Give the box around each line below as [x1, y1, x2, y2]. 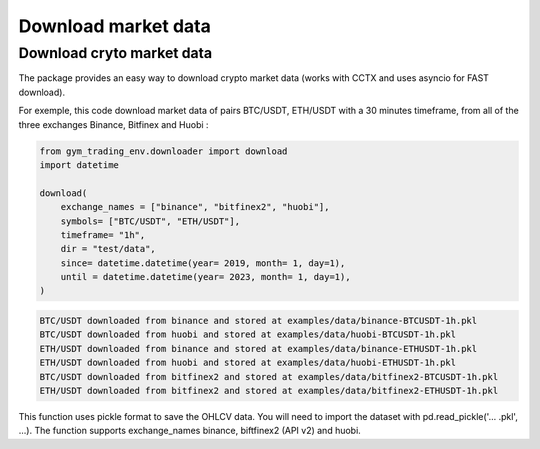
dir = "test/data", [60, 243, 157, 255]
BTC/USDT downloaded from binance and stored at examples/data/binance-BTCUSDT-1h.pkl [39, 315, 478, 327]
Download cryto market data [18, 44, 213, 62]
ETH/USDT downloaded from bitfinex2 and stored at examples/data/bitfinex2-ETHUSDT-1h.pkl [39, 385, 499, 396]
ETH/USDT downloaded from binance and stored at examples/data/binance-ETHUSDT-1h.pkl [39, 343, 478, 354]
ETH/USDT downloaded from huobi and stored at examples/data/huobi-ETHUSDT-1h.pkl [39, 357, 457, 369]
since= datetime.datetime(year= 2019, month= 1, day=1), [60, 257, 346, 269]
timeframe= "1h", [60, 229, 146, 240]
